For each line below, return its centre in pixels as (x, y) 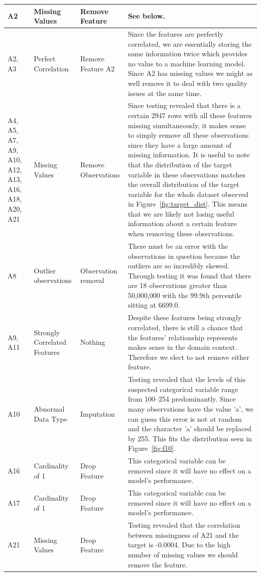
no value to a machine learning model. (186, 63)
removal (92, 280)
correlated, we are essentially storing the (190, 43)
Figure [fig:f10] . (152, 448)
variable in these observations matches (187, 174)
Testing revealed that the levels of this (187, 379)
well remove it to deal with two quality (187, 83)
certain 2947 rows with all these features (190, 115)
